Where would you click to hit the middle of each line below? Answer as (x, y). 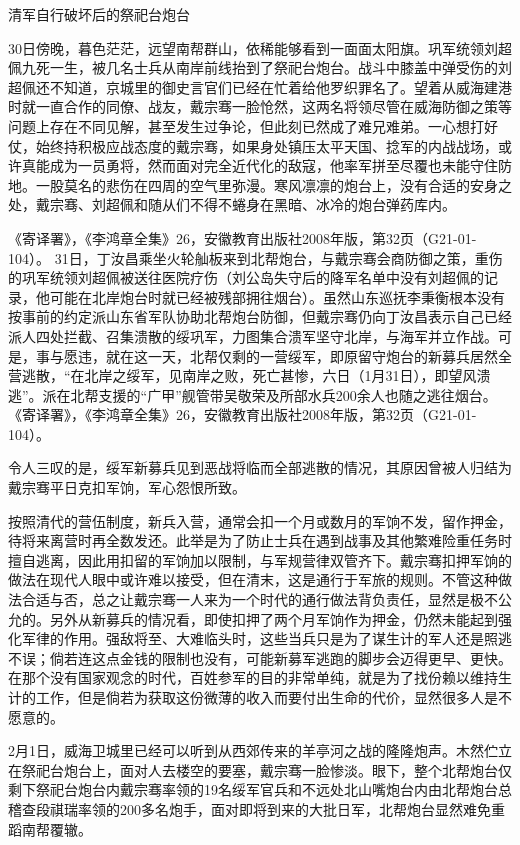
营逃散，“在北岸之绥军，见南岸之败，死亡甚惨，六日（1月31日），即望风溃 (249, 375)
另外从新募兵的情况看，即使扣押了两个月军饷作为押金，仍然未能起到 (273, 618)
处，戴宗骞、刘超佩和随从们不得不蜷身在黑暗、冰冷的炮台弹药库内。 (232, 204)
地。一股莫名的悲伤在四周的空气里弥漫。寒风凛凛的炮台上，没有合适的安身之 (260, 184)
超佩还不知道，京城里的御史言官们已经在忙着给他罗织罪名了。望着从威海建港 (260, 86)
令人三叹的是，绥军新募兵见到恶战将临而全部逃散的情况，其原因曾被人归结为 (260, 467)
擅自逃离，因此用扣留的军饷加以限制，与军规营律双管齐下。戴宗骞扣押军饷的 (260, 559)
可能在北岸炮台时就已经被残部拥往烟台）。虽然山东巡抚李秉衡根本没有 (277, 296)
